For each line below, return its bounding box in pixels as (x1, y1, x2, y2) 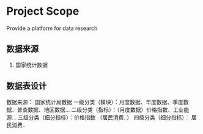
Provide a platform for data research (6, 24, 98, 32)
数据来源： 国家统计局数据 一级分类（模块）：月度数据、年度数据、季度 (6, 98, 183, 105)
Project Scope (6, 4, 79, 18)
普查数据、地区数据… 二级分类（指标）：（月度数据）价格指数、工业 (17, 106, 185, 113)
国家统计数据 (15, 61, 48, 69)
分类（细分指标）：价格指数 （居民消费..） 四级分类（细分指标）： (28, 113, 190, 121)
